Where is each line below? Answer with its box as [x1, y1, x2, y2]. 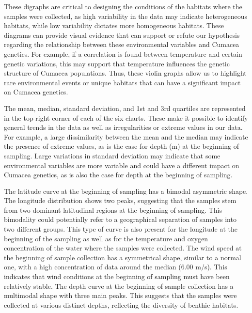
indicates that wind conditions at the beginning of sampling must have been [4, 271, 230, 282]
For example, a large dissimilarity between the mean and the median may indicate [4, 131, 248, 141]
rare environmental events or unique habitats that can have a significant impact [4, 77, 241, 87]
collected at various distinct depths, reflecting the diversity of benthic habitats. [4, 299, 238, 310]
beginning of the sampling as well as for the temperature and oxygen [4, 233, 208, 243]
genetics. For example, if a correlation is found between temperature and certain [4, 48, 242, 59]
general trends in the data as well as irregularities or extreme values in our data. [4, 122, 243, 132]
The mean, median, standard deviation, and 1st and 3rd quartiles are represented [4, 103, 246, 113]
